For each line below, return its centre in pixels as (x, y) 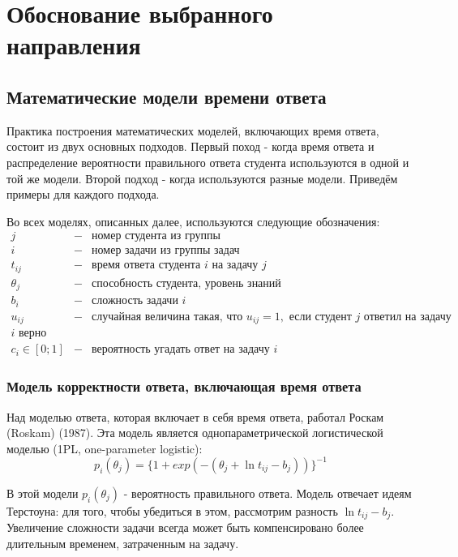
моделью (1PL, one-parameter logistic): (105, 448)
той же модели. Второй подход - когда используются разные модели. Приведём (202, 178)
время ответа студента (146, 266)
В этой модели (43, 493)
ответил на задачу (407, 317)
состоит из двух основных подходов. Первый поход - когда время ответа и (190, 146)
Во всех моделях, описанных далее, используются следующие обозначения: (193, 221)
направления (74, 45)
